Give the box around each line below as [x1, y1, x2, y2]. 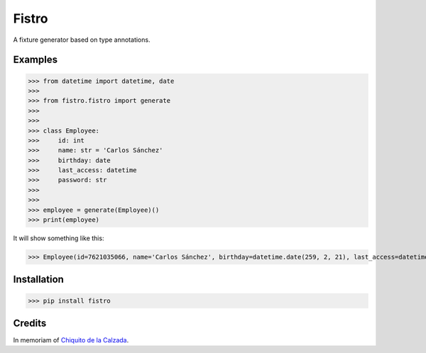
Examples [13, 54, 58, 66]
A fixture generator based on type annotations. [13, 35, 151, 44]
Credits [13, 317, 47, 329]
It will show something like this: [13, 234, 104, 242]
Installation [13, 274, 64, 286]
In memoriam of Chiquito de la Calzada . [13, 336, 129, 344]
